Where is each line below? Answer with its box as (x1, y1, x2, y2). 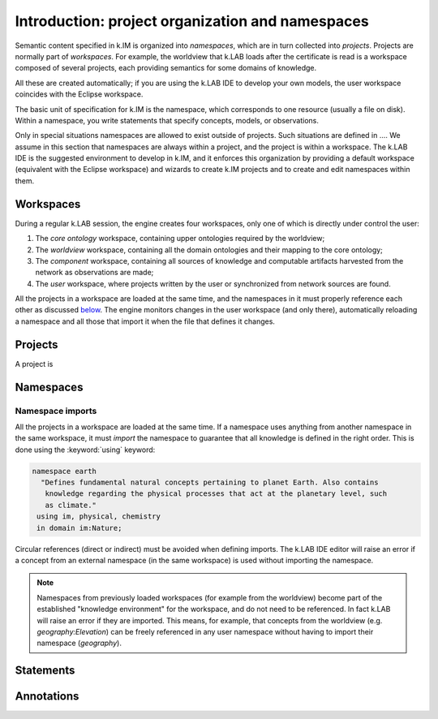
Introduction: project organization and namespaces (15, 12, 369, 30)
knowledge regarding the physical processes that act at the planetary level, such (45, 489, 388, 498)
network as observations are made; (35, 268, 154, 278)
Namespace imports (15, 405, 97, 416)
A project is (15, 359, 54, 368)
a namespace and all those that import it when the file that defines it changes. (15, 316, 276, 326)
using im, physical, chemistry (36, 512, 161, 521)
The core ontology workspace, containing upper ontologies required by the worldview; (35, 234, 325, 243)
